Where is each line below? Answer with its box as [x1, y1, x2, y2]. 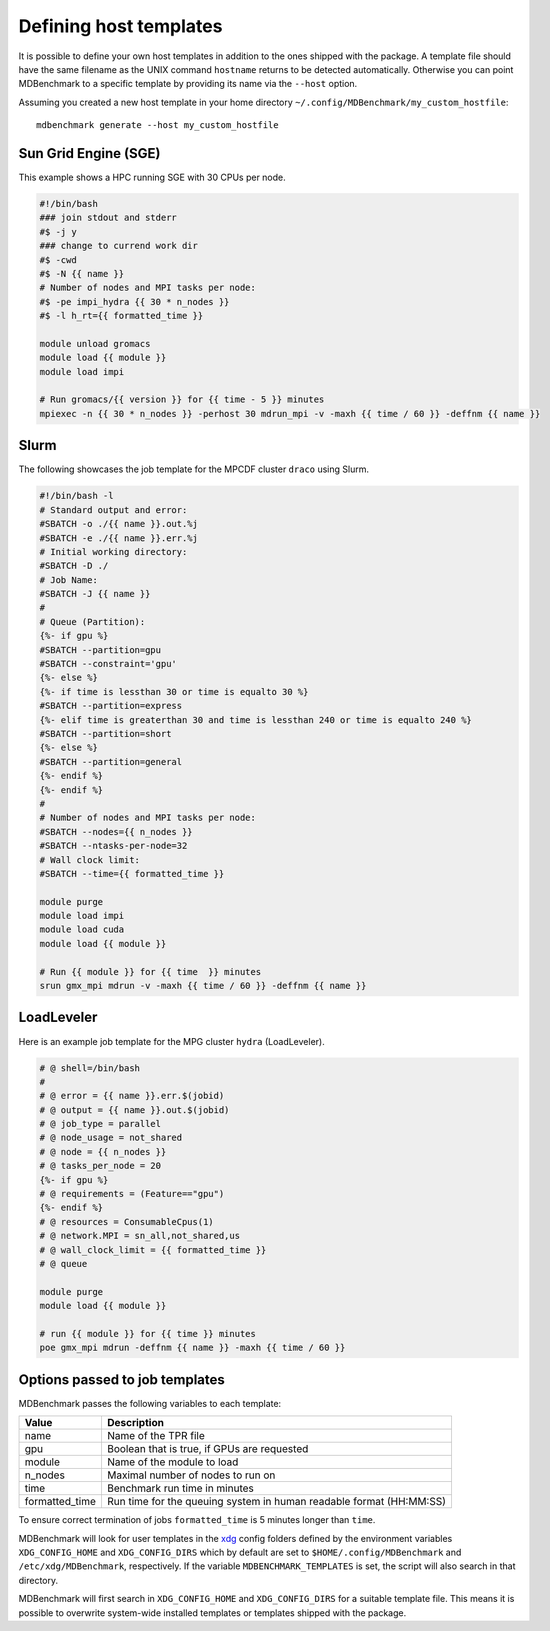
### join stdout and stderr [39, 212, 177, 224]
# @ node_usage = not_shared [39, 1132, 183, 1144]
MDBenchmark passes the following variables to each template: [18, 1397, 282, 1409]
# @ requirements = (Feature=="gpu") [39, 1188, 225, 1200]
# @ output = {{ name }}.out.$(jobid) [39, 1104, 230, 1115]
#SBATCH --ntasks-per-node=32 [39, 840, 188, 852]
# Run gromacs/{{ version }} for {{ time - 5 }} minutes [39, 394, 325, 405]
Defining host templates [18, 15, 223, 37]
